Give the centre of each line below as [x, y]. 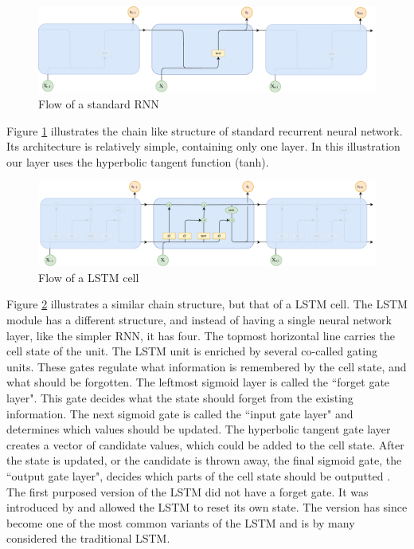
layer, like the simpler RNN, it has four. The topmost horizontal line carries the [201, 335]
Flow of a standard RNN [99, 104]
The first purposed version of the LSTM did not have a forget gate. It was [187, 491]
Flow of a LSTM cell [89, 277]
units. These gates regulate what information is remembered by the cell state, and [207, 366]
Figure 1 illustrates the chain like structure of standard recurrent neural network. [205, 130]
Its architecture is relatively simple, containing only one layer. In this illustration [203, 146]
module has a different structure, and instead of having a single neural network [199, 320]
